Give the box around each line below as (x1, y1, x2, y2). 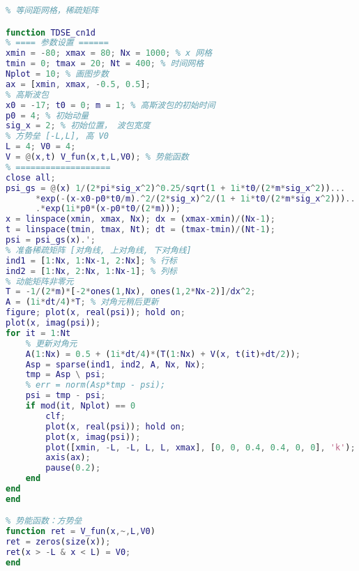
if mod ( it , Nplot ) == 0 (25, 401, 136, 411)
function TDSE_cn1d (6, 27, 96, 38)
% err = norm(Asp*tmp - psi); (25, 380, 166, 390)
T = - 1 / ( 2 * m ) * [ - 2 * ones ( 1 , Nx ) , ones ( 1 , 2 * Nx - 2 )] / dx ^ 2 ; (6, 287, 256, 297)
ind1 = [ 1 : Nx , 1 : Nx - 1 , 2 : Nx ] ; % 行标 (6, 255, 177, 266)
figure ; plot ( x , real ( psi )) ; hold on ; (6, 307, 185, 318)
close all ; (6, 172, 56, 183)
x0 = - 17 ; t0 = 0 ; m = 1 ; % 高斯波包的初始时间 (6, 100, 215, 110)
